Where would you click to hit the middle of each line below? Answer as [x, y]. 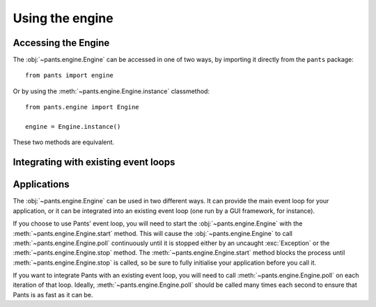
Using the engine [63, 18]
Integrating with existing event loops [94, 163]
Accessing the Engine [61, 43]
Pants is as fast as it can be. [53, 294]
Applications [41, 184]
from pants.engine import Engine [82, 107]
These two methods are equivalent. [64, 142]
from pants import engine [70, 76]
